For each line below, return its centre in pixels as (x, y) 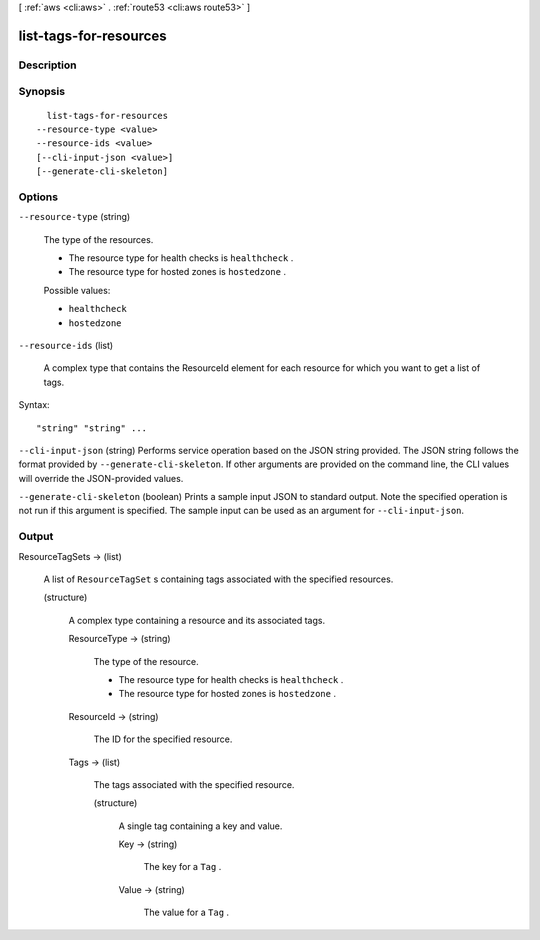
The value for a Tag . (186, 912)
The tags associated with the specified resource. (194, 784)
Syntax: (34, 405)
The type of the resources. (98, 239)
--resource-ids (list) (66, 345)
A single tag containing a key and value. (200, 826)
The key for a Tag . (182, 867)
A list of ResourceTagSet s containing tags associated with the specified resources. (218, 579)
